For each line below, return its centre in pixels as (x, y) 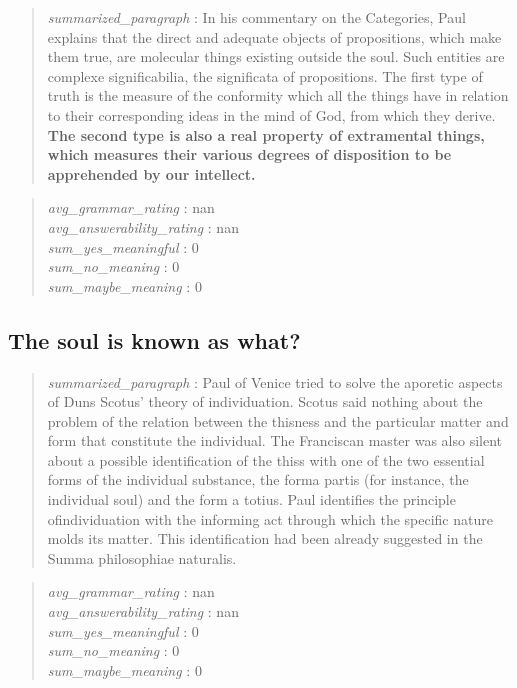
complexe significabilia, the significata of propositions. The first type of (265, 75)
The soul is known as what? (154, 339)
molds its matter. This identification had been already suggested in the (265, 538)
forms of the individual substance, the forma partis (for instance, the (258, 479)
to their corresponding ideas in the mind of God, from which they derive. (271, 114)
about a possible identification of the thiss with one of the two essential (266, 459)
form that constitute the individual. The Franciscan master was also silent (275, 440)
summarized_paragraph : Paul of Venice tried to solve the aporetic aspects (275, 381)
